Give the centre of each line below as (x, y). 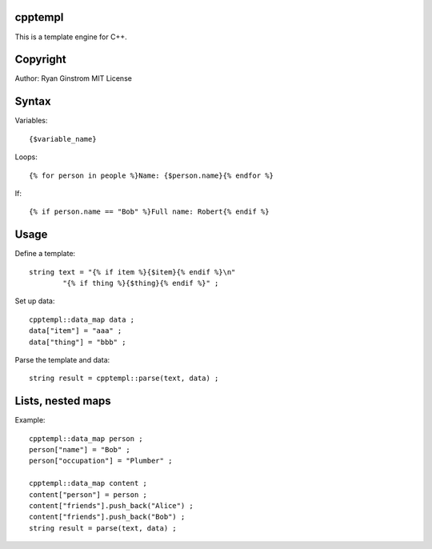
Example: (30, 420)
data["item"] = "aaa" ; (76, 331)
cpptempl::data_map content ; (88, 483)
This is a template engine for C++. (71, 37)
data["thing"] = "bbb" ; (78, 342)
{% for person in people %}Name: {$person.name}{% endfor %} (151, 175)
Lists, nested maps (63, 401)
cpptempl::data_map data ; (82, 319)
